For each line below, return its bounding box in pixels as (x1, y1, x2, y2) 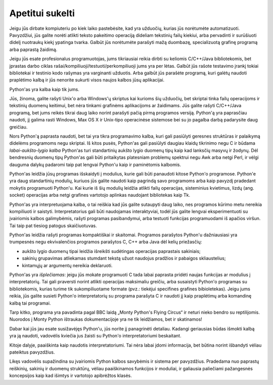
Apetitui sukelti (9, 8, 75, 19)
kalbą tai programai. (9, 300, 51, 306)
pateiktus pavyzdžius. (9, 349, 55, 355)
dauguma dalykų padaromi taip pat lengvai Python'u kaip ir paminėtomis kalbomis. (9, 161, 181, 167)
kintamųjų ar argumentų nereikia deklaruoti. (22, 262, 113, 268)
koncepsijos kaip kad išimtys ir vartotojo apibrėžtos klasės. (9, 372, 132, 379)
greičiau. (9, 124, 28, 130)
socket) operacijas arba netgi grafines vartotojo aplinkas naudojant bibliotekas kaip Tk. (9, 192, 191, 198)
